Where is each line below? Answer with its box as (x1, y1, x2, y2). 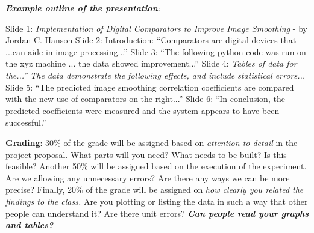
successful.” (5, 116, 46, 129)
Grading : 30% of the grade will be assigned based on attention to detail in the (5, 136, 298, 148)
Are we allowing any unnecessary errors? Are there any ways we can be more (5, 171, 290, 184)
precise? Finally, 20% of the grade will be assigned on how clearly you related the (5, 183, 304, 196)
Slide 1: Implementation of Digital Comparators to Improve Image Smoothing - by (5, 22, 307, 34)
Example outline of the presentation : (5, 2, 161, 14)
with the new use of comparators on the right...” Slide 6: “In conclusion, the (5, 92, 285, 105)
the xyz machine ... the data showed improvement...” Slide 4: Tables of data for (5, 57, 297, 70)
